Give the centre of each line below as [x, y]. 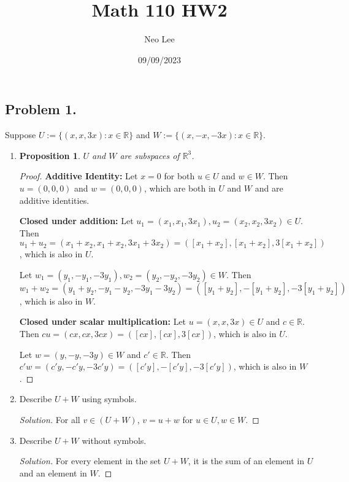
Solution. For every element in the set [90, 461]
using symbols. [109, 399]
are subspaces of [150, 155]
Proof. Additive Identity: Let [79, 176]
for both [179, 176]
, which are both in [180, 188]
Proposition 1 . [50, 155]
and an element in [53, 472]
